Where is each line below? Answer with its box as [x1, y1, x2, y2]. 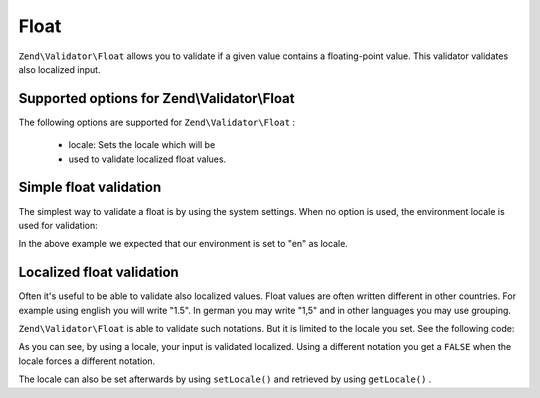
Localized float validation [18, 264, 179, 281]
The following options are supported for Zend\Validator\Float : [18, 116, 295, 128]
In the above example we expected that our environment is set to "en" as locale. [18, 238, 349, 250]
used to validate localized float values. [68, 153, 227, 165]
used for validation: [18, 219, 99, 231]
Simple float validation [18, 179, 162, 196]
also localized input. [18, 63, 101, 75]
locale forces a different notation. [18, 355, 156, 367]
